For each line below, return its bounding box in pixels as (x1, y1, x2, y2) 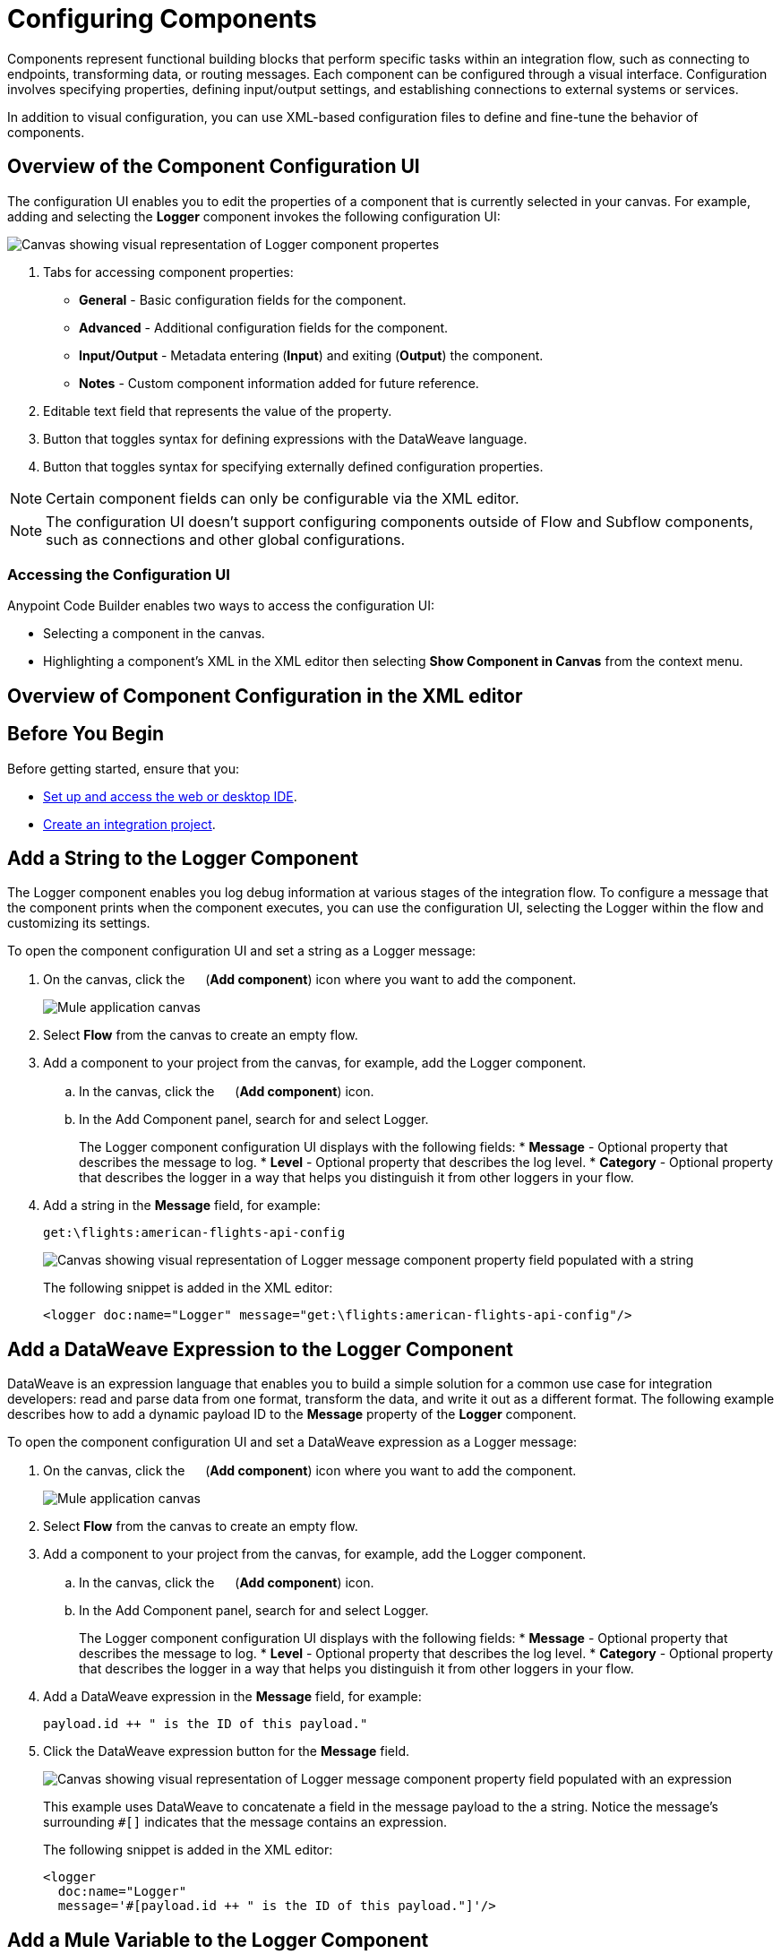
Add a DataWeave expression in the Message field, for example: (43, 1689, 422, 1705)
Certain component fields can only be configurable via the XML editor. (46, 488, 519, 507)
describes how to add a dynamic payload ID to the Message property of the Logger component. (7, 1406, 577, 1422)
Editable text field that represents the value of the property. (43, 402, 392, 419)
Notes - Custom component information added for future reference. (79, 375, 479, 391)
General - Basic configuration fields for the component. (79, 291, 407, 307)
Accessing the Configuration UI (7, 565, 230, 584)
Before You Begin (7, 722, 165, 746)
